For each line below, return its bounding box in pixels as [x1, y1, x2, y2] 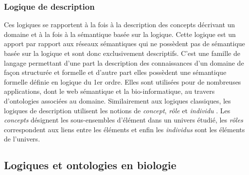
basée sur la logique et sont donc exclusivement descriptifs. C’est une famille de [4, 48, 240, 58]
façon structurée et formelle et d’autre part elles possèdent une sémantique [4, 67, 227, 77]
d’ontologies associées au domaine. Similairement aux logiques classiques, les [4, 95, 231, 105]
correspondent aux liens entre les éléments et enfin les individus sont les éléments [4, 124, 245, 134]
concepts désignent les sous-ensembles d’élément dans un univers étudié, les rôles [4, 115, 243, 125]
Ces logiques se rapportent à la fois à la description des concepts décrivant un [4, 19, 235, 30]
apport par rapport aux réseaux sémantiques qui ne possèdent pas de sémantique [4, 38, 245, 49]
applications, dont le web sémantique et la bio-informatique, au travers [4, 86, 215, 96]
